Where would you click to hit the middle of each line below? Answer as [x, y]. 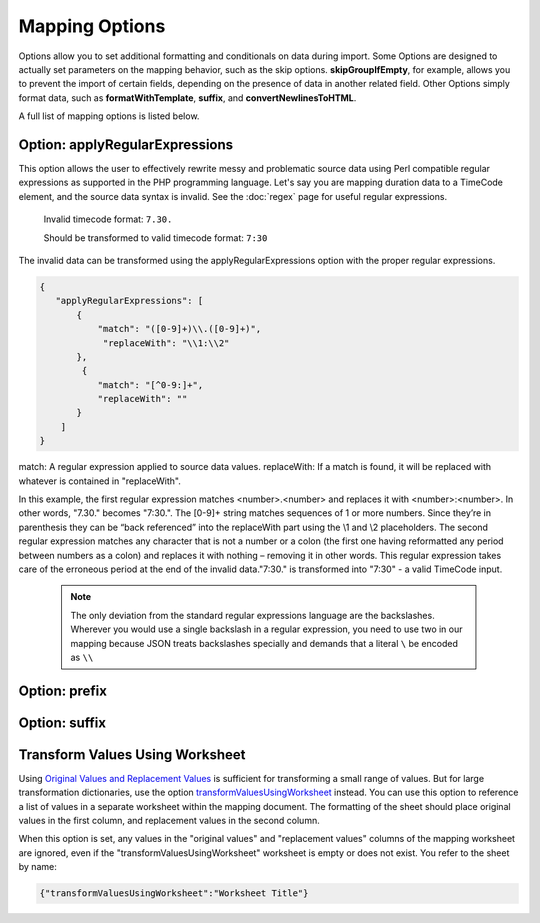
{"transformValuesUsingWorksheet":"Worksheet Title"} [174, 893]
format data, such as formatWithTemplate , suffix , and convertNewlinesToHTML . [187, 97]
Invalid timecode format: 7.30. [108, 219]
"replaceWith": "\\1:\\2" [166, 343]
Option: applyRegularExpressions [126, 144]
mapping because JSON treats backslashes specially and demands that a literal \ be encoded [264, 643]
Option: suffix [62, 722]
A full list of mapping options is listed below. [109, 116]
